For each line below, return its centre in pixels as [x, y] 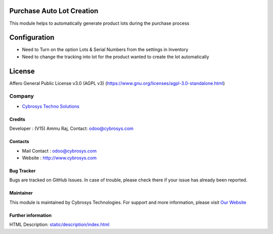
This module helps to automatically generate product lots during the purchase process [99, 23]
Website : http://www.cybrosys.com [59, 158]
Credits [17, 119]
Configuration [32, 38]
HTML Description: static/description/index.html [59, 224]
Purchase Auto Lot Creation [54, 11]
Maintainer [21, 193]
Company [21, 96]
